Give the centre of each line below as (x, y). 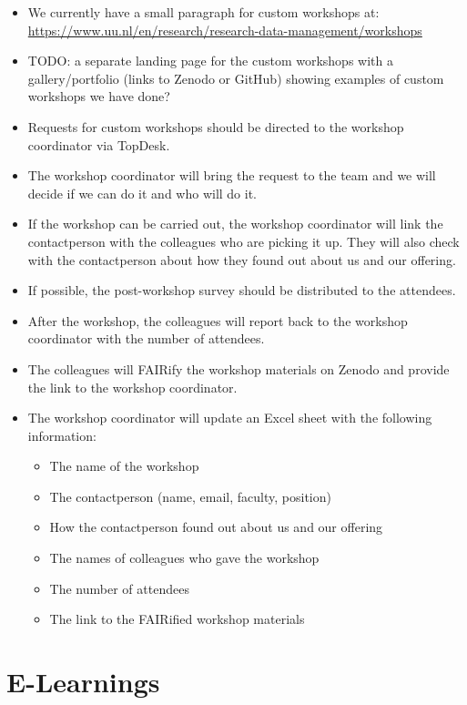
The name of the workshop (124, 466)
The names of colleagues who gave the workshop (184, 558)
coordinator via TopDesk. (99, 144)
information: (62, 435)
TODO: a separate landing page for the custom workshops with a (210, 61)
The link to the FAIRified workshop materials (177, 619)
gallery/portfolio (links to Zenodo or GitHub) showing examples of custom (236, 78)
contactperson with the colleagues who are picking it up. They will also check (244, 241)
